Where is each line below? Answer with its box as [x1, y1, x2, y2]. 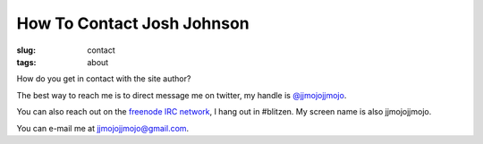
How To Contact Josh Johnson [16, 13, 250, 33]
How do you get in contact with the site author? [16, 73, 191, 84]
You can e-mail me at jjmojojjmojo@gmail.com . [16, 123, 190, 133]
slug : [16, 45, 36, 55]
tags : [16, 56, 37, 67]
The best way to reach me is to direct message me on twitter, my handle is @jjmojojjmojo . [16, 89, 347, 100]
